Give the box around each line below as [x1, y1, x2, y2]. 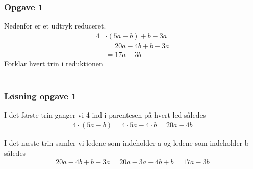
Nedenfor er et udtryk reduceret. [4, 20, 106, 31]
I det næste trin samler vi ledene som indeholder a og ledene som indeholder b [4, 137, 249, 148]
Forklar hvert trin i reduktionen [4, 58, 103, 68]
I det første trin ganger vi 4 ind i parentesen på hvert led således [4, 109, 206, 120]
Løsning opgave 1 [4, 90, 77, 102]
